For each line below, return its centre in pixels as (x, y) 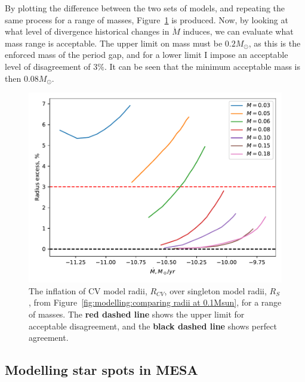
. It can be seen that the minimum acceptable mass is (202, 66)
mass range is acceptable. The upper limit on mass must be (114, 43)
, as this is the (275, 43)
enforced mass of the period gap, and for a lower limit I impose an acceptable (147, 55)
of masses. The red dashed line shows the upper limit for (137, 314)
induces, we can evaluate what (238, 31)
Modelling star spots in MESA (101, 370)
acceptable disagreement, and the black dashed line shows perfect (153, 326)
